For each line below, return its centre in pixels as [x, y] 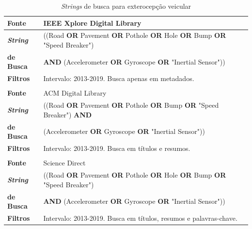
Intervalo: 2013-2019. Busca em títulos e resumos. [117, 148]
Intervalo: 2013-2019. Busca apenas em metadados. [119, 78]
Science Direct [64, 163]
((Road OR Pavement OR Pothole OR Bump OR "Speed [131, 105]
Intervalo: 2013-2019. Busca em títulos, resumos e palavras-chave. [140, 218]
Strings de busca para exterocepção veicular [126, 6]
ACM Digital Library [75, 93]
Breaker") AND [68, 114]
